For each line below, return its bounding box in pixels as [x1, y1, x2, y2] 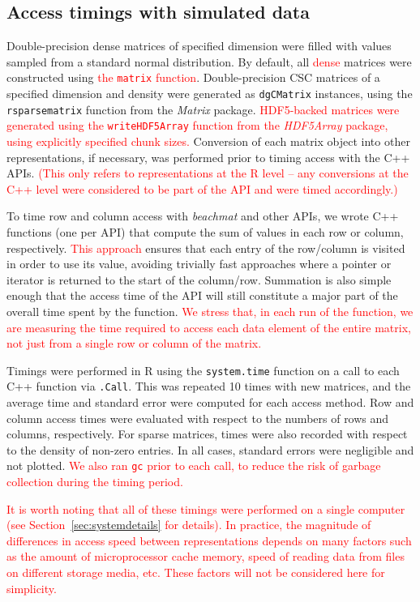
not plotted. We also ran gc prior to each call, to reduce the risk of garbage [6, 457, 381, 474]
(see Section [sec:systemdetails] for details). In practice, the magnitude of [6, 516, 371, 533]
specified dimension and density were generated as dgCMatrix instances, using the [6, 85, 413, 102]
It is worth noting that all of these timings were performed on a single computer [6, 500, 405, 517]
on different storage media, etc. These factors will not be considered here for [6, 564, 385, 581]
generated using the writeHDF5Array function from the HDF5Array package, [6, 117, 388, 134]
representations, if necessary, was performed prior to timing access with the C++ [6, 148, 410, 165]
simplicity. [6, 579, 57, 596]
